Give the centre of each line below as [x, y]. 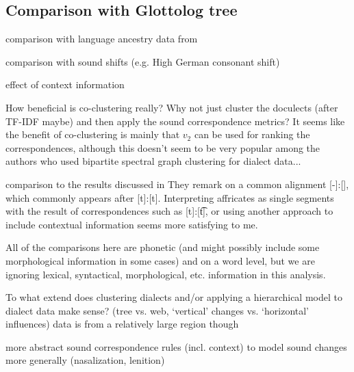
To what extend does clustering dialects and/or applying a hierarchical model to [174, 297]
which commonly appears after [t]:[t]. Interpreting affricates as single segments [170, 197]
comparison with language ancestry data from [102, 39]
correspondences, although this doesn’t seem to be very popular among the [163, 147]
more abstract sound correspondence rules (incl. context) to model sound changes [176, 346]
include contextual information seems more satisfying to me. [132, 224]
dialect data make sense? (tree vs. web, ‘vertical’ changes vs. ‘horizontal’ [157, 310]
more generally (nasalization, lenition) [85, 360]
